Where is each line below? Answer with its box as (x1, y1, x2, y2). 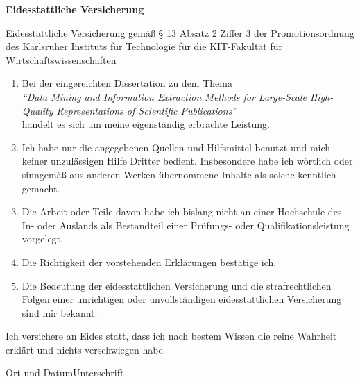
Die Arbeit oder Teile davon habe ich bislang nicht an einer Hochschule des (22, 204, 342, 219)
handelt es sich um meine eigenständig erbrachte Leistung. (22, 117, 270, 131)
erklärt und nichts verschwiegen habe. (6, 342, 166, 356)
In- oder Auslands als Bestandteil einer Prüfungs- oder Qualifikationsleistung (22, 217, 350, 232)
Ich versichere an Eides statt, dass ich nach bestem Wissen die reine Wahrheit (6, 329, 337, 343)
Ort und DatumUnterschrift (6, 365, 124, 380)
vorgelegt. (22, 231, 63, 246)
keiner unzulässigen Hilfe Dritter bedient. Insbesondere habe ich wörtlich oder (22, 153, 353, 168)
